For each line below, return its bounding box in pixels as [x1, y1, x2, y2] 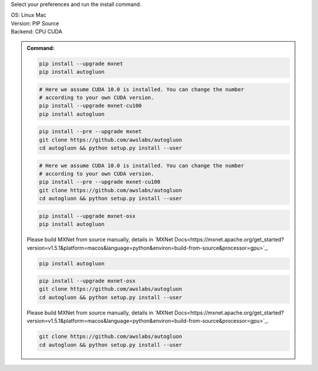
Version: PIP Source [11, 19, 59, 26]
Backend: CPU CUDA [11, 28, 62, 35]
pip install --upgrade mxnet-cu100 [39, 102, 142, 109]
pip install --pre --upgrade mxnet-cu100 [39, 178, 161, 185]
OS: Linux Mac [11, 12, 47, 19]
